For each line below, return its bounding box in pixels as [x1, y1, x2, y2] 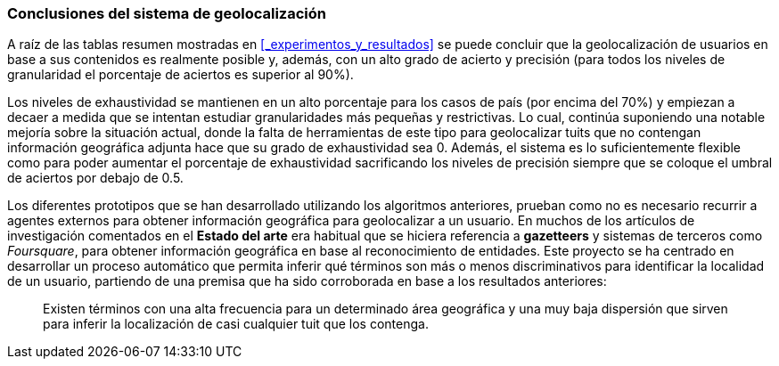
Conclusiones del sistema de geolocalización [7, 4, 326, 22]
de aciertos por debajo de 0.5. [7, 170, 184, 186]
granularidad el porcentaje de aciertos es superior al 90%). [7, 67, 354, 83]
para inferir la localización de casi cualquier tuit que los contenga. [43, 316, 429, 332]
